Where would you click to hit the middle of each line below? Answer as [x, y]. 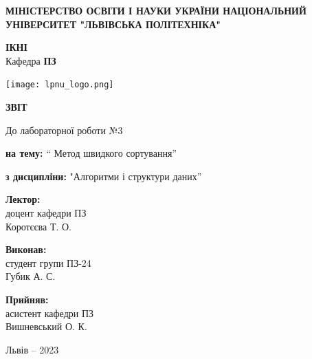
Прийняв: [27, 299]
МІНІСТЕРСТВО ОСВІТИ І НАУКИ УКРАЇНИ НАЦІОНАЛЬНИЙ [156, 10]
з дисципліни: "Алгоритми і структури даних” [104, 176]
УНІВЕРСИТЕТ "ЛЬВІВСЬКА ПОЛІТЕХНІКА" [113, 24]
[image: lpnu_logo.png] [60, 85]
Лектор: [23, 199]
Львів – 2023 [32, 349]
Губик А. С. [31, 276]
